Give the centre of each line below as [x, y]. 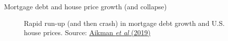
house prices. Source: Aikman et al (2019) [87, 32]
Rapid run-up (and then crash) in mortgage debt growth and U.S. [124, 23]
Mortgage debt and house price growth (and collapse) [85, 6]
